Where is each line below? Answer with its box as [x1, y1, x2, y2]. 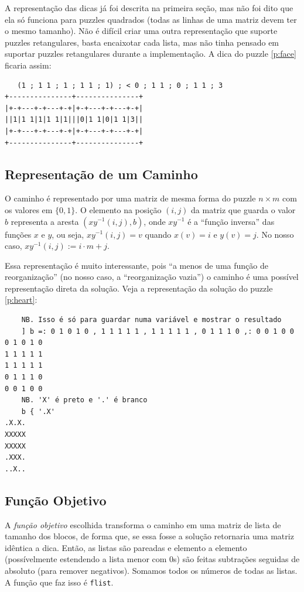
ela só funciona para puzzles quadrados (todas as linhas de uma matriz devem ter [5, 13, 297, 25]
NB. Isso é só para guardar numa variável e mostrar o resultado [21, 316, 282, 324]
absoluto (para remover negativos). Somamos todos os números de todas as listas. [5, 564, 298, 576]
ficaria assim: [5, 59, 52, 71]
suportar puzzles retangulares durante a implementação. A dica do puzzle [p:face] [5, 47, 296, 60]
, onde [144, 215, 166, 227]
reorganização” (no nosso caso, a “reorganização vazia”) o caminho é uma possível [5, 271, 299, 283]
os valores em [5, 203, 53, 215]
